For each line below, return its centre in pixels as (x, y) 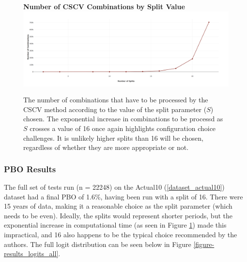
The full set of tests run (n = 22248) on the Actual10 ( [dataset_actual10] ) (114, 187)
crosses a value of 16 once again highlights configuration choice (123, 128)
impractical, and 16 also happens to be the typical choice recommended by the (121, 234)
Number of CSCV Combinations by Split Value (104, 6)
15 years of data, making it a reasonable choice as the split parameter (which (118, 206)
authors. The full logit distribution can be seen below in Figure (98, 244)
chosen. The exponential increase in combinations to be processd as (123, 119)
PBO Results (30, 169)
